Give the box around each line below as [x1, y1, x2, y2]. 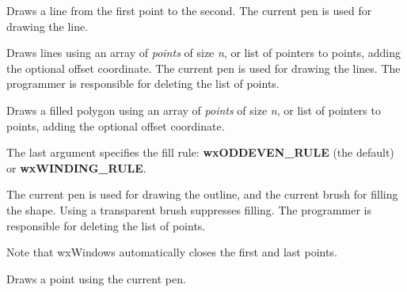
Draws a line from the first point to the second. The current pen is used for [6, 2, 372, 18]
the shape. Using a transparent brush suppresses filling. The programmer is [6, 201, 372, 218]
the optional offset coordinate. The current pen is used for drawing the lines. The [6, 59, 401, 76]
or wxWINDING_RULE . [6, 159, 146, 176]
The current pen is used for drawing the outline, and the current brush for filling [6, 186, 398, 203]
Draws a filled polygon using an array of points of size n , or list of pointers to [6, 101, 381, 118]
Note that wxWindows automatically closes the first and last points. [6, 244, 337, 260]
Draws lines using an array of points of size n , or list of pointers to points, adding [6, 44, 401, 61]
